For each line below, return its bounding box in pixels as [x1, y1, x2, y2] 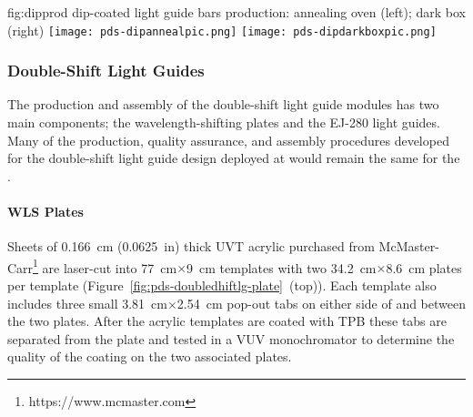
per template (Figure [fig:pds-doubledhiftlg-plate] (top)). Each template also [7, 276, 437, 295]
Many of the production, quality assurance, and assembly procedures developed [7, 130, 449, 149]
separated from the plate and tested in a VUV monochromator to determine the [7, 329, 455, 348]
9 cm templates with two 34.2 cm [186, 258, 377, 277]
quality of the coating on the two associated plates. [7, 347, 292, 366]
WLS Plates [7, 202, 84, 221]
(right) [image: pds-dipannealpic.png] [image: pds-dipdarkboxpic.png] [7, 20, 437, 39]
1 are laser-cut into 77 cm [33, 255, 177, 277]
